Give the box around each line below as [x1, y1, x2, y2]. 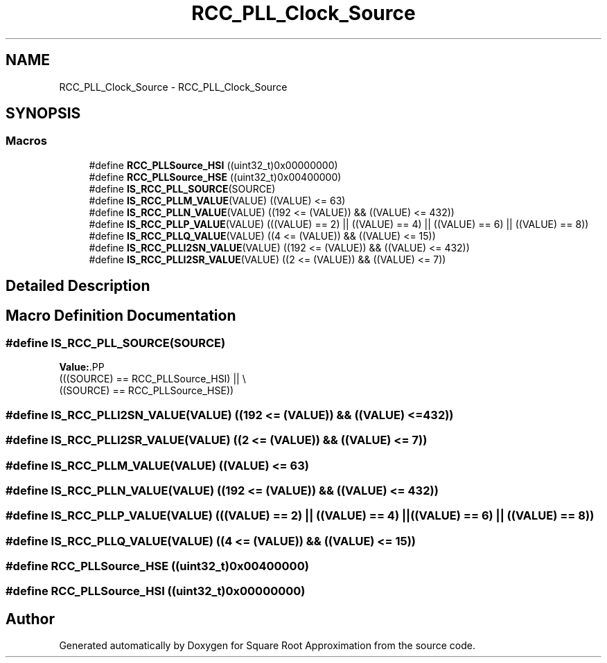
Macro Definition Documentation [6, 306, 236, 324]
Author [6, 610, 55, 628]
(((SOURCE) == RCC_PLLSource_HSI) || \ [59, 373, 246, 385]
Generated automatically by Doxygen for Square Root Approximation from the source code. [59, 639, 475, 652]
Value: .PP [59, 361, 105, 373]
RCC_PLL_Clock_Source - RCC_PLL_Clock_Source [59, 80, 288, 93]
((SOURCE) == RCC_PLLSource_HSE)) [59, 384, 234, 397]
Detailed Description [6, 277, 150, 295]
